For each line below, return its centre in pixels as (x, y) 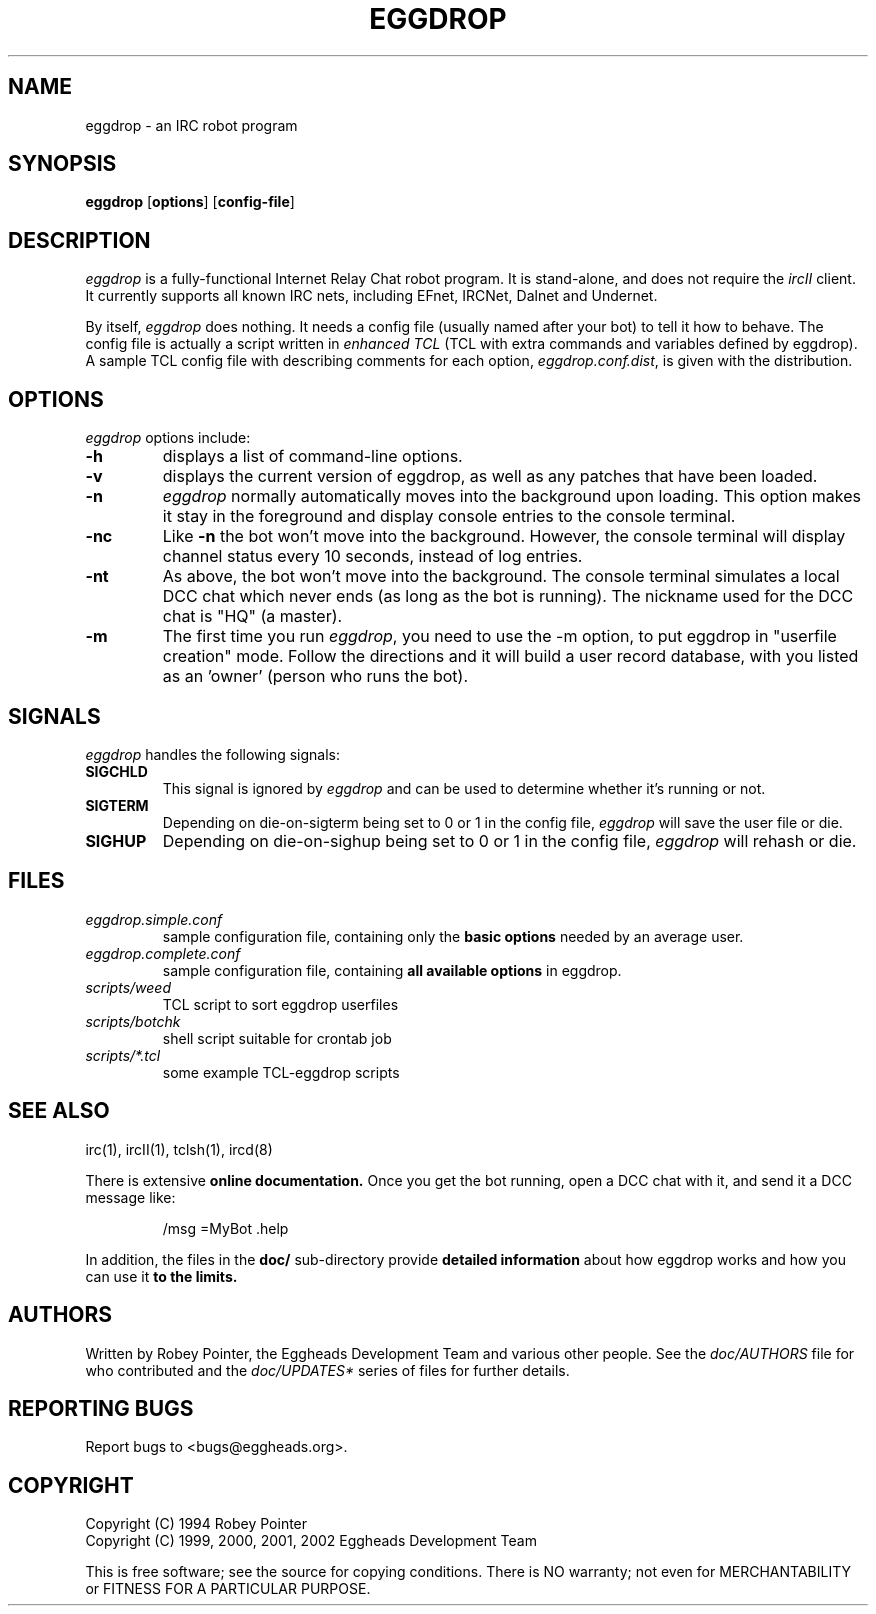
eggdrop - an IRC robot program (191, 125)
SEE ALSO (59, 1111)
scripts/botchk (133, 1021)
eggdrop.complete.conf (163, 953)
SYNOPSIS (62, 164)
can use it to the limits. (161, 1276)
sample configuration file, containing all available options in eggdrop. (392, 970)
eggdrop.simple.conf (154, 919)
